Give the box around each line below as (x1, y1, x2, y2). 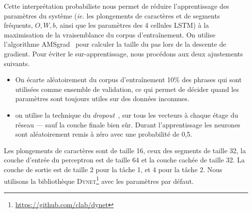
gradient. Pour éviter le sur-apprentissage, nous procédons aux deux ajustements (4, 48, 243, 58)
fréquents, (4, 20, 33, 30)
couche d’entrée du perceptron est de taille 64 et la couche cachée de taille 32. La (4, 155, 245, 165)
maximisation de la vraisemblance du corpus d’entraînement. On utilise (4, 29, 216, 39)
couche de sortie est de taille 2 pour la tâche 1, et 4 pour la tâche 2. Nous (4, 164, 222, 174)
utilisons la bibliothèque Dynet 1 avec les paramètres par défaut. (4, 174, 194, 186)
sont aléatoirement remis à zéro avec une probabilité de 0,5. (15, 129, 192, 139)
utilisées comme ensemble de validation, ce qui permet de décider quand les (15, 84, 239, 94)
